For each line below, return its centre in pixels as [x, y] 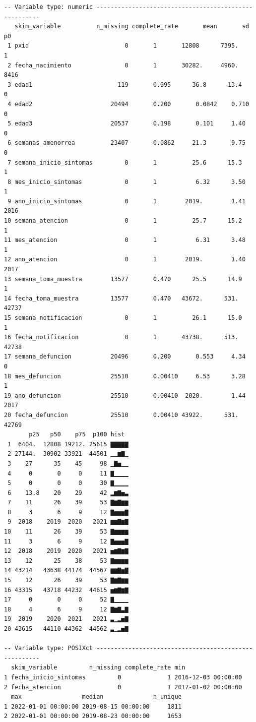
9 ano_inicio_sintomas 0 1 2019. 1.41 [127, 201]
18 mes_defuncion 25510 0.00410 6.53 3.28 [125, 376]
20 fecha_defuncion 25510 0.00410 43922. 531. [121, 415]
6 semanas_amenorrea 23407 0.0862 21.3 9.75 [127, 143]
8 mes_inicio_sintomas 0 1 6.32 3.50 [127, 182]
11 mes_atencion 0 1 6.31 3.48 [125, 240]
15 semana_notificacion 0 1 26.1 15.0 [123, 318]
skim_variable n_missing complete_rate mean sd [132, 27]
